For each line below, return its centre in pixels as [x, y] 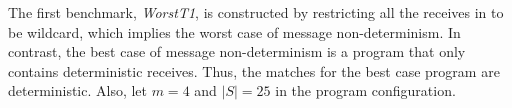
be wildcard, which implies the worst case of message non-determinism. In [234, 31]
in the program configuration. [365, 90]
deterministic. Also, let [78, 90]
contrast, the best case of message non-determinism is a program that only [237, 51]
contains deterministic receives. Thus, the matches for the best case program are [254, 70]
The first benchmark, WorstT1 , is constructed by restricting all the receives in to [256, 12]
